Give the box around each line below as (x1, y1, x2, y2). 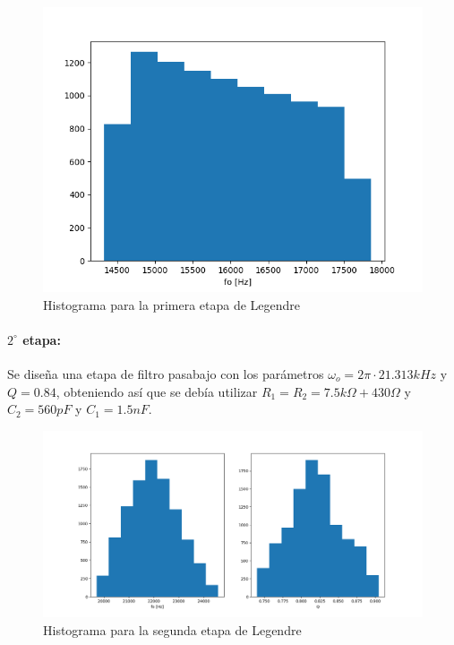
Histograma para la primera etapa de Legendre (43, 295, 301, 314)
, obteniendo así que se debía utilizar (56, 382, 258, 400)
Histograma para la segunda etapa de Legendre (43, 620, 302, 639)
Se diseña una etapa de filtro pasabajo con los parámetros (7, 364, 324, 383)
